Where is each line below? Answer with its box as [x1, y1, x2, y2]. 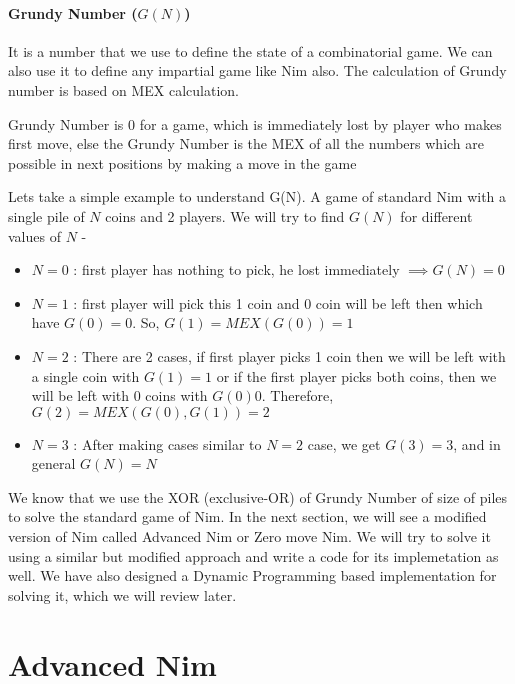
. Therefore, [261, 385, 334, 406]
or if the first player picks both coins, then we [216, 365, 497, 386]
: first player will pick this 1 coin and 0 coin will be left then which [73, 292, 483, 313]
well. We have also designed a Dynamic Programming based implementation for [8, 565, 497, 586]
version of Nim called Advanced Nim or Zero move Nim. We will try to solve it [8, 526, 491, 547]
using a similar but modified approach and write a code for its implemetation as [8, 545, 499, 566]
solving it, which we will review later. [8, 584, 237, 605]
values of [8, 225, 61, 246]
